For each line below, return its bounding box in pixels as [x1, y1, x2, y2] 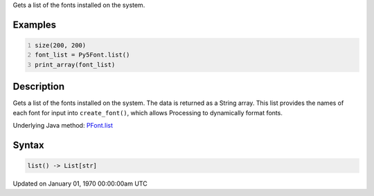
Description [12, 81, 65, 92]
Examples [12, 19, 57, 30]
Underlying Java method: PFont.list [12, 121, 114, 130]
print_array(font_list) [35, 61, 116, 68]
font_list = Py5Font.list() [35, 51, 130, 59]
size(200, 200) [35, 41, 87, 49]
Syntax [12, 139, 44, 151]
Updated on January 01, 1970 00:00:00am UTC [12, 179, 148, 188]
